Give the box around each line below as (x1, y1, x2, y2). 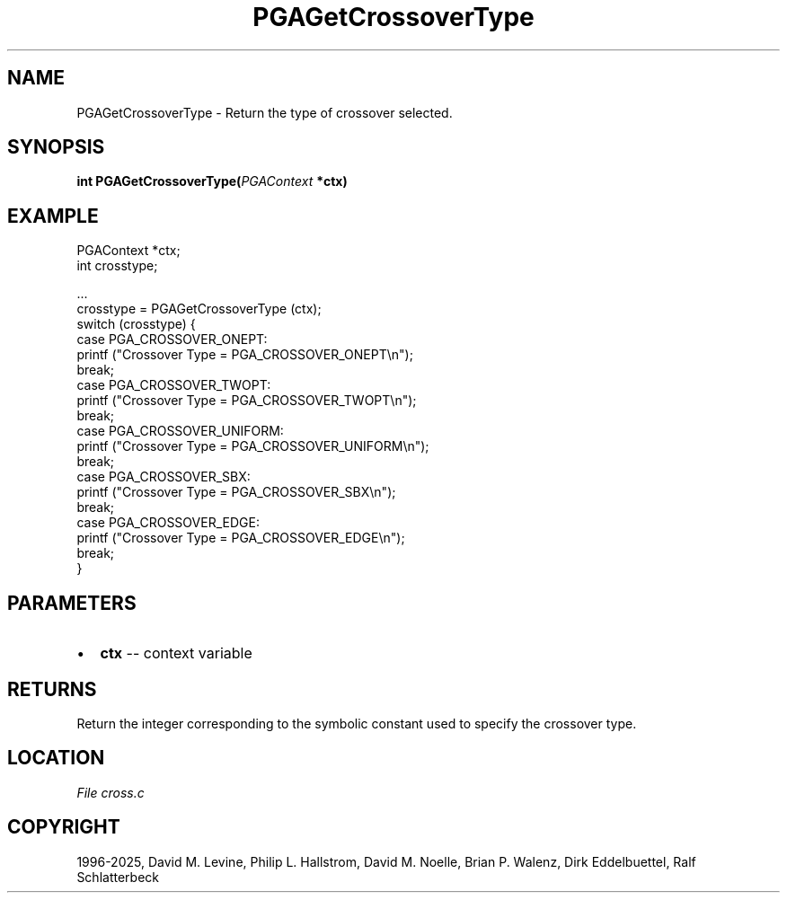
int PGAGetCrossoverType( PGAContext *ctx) (76, 173, 348, 190)
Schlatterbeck (76, 869, 159, 885)
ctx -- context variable (100, 644, 252, 663)
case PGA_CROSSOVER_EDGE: (76, 515, 260, 531)
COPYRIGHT (7, 816, 120, 839)
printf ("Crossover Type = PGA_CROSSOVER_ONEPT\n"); (76, 347, 413, 363)
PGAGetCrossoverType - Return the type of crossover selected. (76, 104, 453, 120)
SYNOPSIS (7, 136, 105, 159)
